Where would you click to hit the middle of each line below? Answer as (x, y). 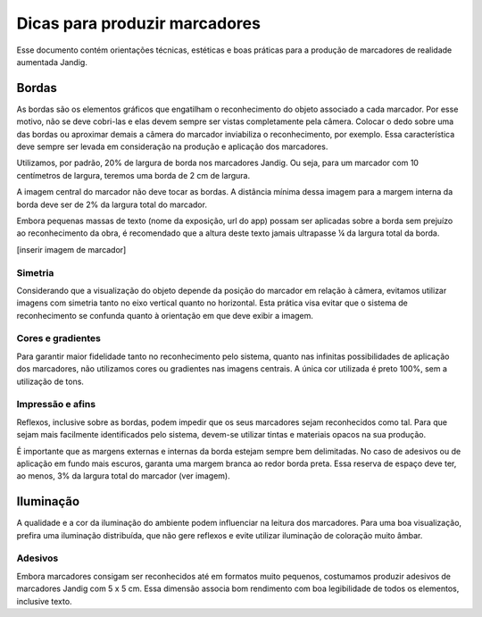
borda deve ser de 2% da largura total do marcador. (112, 204)
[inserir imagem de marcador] (71, 249)
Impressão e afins (56, 404)
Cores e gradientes (59, 338)
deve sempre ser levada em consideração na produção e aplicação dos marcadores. (172, 146)
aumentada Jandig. (52, 62)
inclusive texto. (44, 601)
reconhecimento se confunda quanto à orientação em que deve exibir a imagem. (165, 315)
